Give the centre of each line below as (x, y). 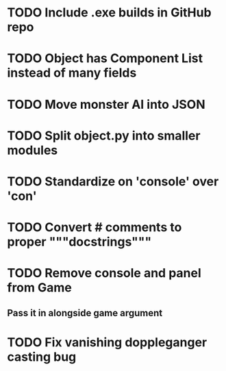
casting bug (42, 357)
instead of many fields (72, 73)
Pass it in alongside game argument (85, 313)
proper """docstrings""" (79, 242)
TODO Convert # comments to (95, 228)
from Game (39, 288)
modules (33, 150)
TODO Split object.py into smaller (104, 136)
